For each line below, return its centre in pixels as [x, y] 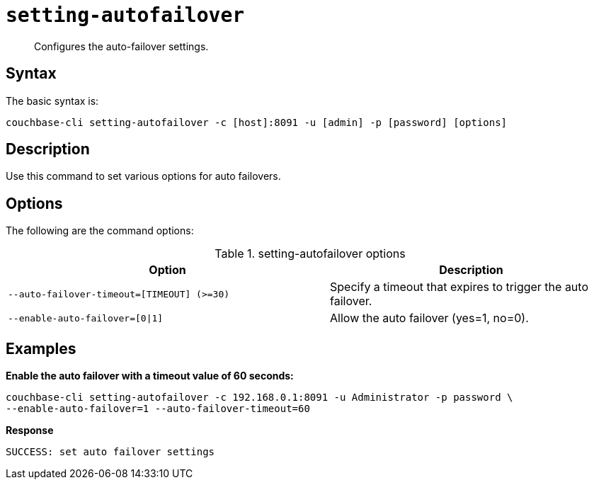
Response [30, 430]
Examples [41, 348]
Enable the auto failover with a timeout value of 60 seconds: [150, 376]
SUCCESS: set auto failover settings [110, 452]
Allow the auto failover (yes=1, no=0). [429, 318]
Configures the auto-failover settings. [121, 46]
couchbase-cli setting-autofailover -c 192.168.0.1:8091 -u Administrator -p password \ [259, 398]
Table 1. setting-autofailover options [310, 254]
